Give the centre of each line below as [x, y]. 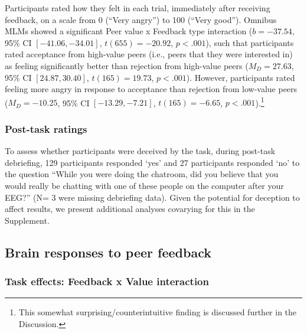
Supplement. [27, 220]
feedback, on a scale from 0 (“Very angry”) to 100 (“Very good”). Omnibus [141, 19]
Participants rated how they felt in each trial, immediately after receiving [138, 8]
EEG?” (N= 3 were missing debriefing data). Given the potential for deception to [152, 197]
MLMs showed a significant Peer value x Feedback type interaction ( [129, 31]
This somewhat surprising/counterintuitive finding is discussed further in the [158, 312]
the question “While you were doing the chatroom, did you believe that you [142, 174]
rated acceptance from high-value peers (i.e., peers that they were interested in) [149, 54]
